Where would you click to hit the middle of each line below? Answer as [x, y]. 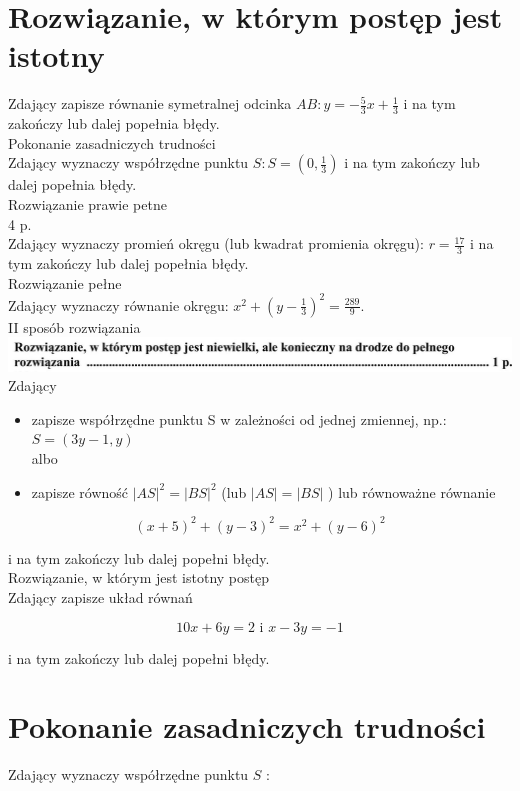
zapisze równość [80, 491]
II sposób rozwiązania [74, 326]
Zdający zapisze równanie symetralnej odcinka [150, 103]
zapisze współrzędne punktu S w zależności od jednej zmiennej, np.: [239, 418]
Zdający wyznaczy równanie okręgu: [118, 304]
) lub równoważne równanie [412, 491]
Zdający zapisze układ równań [100, 596]
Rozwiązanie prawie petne [87, 203]
